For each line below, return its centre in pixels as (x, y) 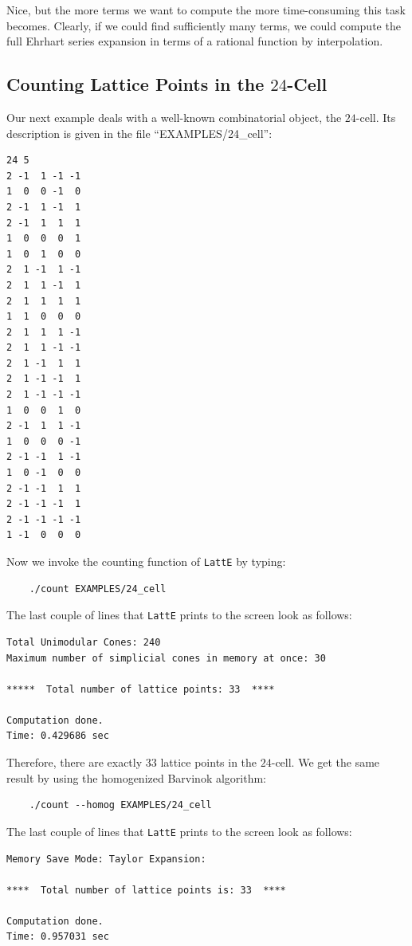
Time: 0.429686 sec (58, 736)
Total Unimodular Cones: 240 (84, 642)
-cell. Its (376, 117)
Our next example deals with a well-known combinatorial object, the (174, 117)
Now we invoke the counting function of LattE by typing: (146, 561)
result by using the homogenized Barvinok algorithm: (136, 777)
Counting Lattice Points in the (135, 84)
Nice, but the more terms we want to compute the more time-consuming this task (206, 10)
